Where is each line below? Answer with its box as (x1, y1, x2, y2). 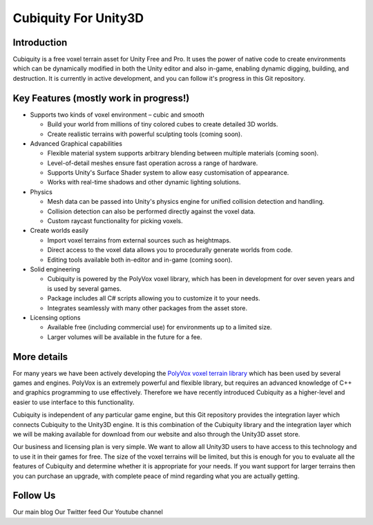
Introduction (12, 37, 68, 48)
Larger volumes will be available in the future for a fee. (47, 332, 202, 341)
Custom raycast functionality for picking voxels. (47, 217, 183, 225)
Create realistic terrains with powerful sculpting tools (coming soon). (47, 130, 243, 138)
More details (12, 351, 68, 363)
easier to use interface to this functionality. (12, 398, 135, 406)
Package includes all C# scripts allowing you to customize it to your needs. (47, 294, 260, 303)
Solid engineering (30, 265, 81, 273)
